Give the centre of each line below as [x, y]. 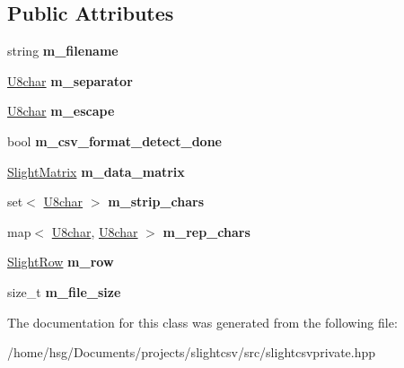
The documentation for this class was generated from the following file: [202, 322]
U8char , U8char [95, 231]
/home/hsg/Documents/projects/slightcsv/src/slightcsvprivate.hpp [192, 352]
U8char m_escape [61, 111]
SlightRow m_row [61, 262]
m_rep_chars [206, 231]
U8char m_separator [70, 80]
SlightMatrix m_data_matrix [96, 171]
